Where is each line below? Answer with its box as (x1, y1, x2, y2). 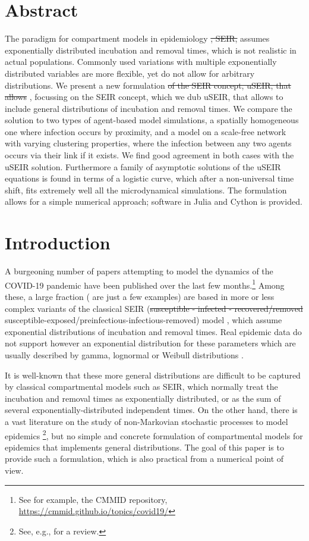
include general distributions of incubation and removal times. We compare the (5, 102, 292, 114)
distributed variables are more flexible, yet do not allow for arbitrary (5, 67, 255, 79)
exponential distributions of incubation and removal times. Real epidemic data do (5, 325, 302, 337)
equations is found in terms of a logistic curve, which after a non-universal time (5, 172, 294, 184)
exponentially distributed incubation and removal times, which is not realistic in (5, 43, 297, 56)
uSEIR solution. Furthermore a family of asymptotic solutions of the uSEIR (5, 160, 281, 173)
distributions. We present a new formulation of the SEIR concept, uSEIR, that (5, 79, 291, 91)
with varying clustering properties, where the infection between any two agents (5, 137, 292, 149)
